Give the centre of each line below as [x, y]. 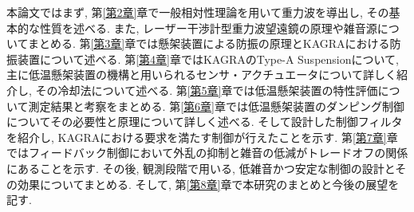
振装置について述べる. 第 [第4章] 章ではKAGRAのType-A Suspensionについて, [203, 59]
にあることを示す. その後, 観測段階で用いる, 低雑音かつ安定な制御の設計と [201, 168]
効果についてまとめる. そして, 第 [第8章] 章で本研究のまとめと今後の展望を [208, 184]
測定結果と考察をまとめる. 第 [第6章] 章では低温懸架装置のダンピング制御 [216, 106]
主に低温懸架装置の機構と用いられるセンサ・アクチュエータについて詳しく [201, 75]
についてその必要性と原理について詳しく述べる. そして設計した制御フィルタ [205, 122]
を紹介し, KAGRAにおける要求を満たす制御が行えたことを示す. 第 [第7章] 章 [202, 137]
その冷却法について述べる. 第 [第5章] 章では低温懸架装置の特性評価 [207, 90]
